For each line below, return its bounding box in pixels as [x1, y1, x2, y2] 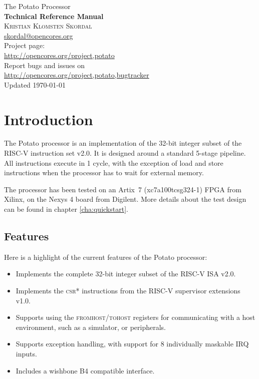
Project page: [4, 40, 45, 51]
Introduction [4, 109, 93, 129]
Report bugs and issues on [4, 60, 85, 70]
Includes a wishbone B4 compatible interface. [16, 365, 155, 375]
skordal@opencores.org [4, 30, 73, 41]
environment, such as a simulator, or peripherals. [16, 321, 166, 332]
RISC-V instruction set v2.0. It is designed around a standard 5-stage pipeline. [4, 148, 246, 158]
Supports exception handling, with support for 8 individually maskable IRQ [16, 338, 249, 349]
